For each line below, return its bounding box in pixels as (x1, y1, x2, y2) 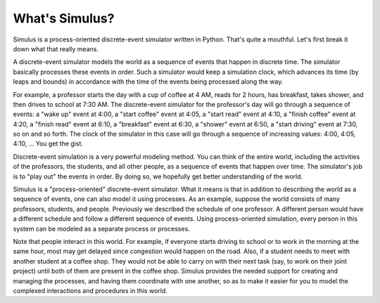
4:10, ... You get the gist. (13, 139, 84, 148)
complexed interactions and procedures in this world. (13, 286, 168, 295)
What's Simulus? (13, 11, 115, 26)
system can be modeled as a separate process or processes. (13, 224, 190, 233)
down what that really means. (13, 44, 99, 53)
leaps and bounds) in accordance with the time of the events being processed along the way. (13, 77, 284, 86)
